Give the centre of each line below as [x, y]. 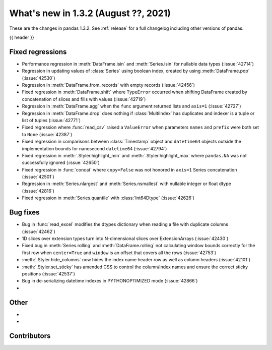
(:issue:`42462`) [39, 231]
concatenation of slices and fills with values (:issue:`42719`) [84, 99]
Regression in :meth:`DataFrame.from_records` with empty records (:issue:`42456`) [108, 85]
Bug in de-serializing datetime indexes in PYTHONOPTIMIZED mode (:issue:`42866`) [110, 281]
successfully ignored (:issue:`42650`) [61, 163]
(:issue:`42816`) [38, 191]
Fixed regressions [38, 52]
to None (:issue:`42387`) [47, 134]
